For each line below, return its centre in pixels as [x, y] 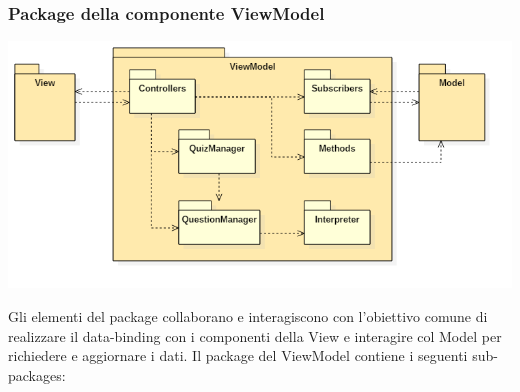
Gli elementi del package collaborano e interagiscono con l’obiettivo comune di [248, 316]
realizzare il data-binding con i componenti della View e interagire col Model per [255, 335]
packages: [37, 374]
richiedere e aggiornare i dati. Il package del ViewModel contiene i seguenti [238, 355]
